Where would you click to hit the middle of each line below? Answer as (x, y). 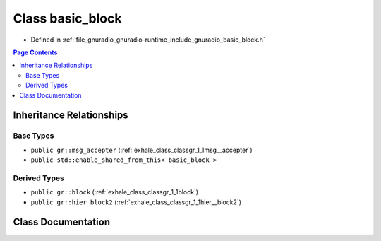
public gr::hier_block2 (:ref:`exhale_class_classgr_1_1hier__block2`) (136, 202)
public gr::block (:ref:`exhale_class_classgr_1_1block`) (115, 192)
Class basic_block (67, 18)
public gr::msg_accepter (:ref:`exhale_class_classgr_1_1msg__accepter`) (141, 150)
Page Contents (35, 52)
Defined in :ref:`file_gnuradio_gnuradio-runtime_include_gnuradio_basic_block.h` (148, 40)
